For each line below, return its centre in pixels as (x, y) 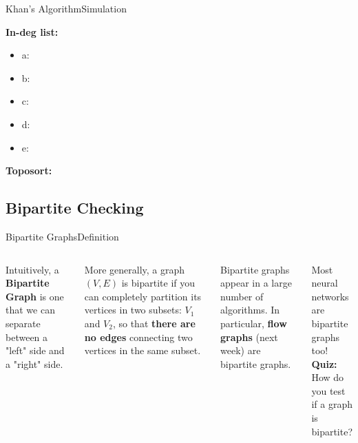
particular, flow (254, 323)
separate (23, 323)
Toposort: (29, 171)
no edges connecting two (138, 337)
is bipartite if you (158, 283)
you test (328, 390)
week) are (241, 350)
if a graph (332, 404)
